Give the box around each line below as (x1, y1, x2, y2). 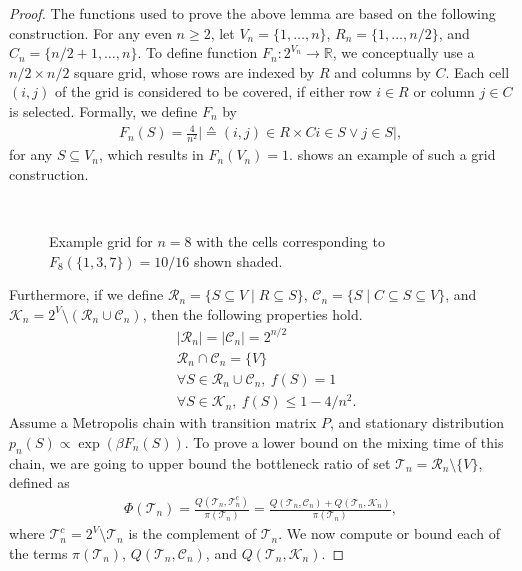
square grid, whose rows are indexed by (74, 61, 315, 82)
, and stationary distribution (329, 412, 505, 433)
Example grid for (49, 231, 153, 252)
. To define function (137, 42, 258, 63)
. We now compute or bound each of (278, 523, 500, 544)
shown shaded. (193, 250, 283, 271)
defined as (9, 472, 70, 493)
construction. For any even (9, 22, 172, 43)
